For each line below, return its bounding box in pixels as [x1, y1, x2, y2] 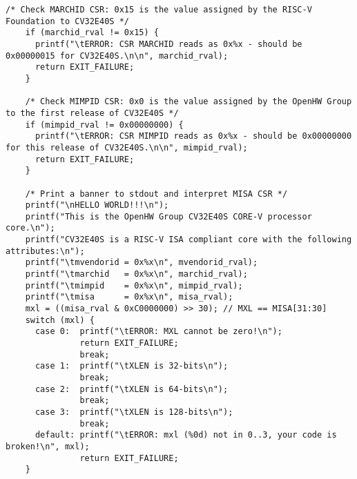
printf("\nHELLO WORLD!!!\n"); [25, 200, 169, 211]
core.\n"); [6, 223, 55, 233]
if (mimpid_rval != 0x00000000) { [25, 119, 184, 130]
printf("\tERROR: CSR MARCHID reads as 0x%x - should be [35, 39, 302, 49]
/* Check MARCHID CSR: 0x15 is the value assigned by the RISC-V [6, 5, 312, 14]
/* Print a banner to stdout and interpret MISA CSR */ [25, 188, 288, 199]
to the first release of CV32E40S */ [6, 108, 179, 118]
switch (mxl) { [25, 315, 95, 325]
